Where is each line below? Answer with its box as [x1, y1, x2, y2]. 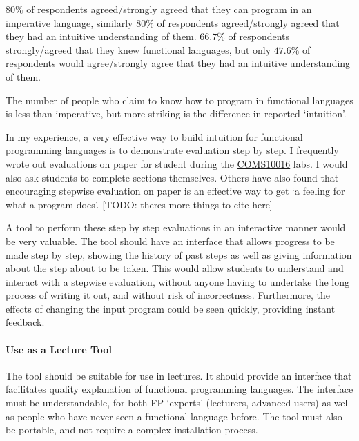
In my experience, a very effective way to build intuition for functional [6, 129, 303, 144]
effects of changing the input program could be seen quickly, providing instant [6, 301, 336, 315]
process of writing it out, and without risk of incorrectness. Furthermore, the [6, 288, 330, 302]
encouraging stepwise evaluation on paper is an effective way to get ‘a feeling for [6, 184, 345, 198]
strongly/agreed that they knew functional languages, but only [6, 42, 271, 57]
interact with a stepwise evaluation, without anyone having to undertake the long [6, 274, 350, 288]
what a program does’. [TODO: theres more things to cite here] [6, 197, 273, 211]
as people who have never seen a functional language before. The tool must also [6, 409, 342, 423]
